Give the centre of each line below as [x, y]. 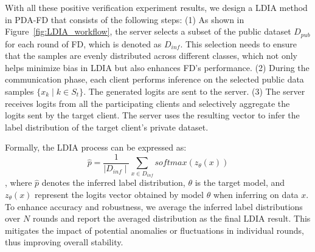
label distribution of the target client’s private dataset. [107, 127]
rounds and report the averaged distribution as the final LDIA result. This [171, 218]
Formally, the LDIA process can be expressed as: [96, 147]
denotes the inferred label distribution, [113, 182]
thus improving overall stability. [64, 242]
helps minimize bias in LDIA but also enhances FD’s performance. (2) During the [157, 67]
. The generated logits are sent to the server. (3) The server [194, 91]
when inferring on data [256, 195]
